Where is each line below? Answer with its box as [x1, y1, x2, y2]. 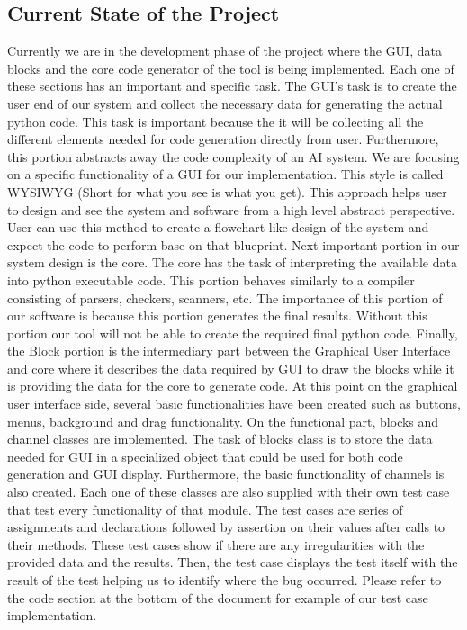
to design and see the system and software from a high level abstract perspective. [7, 200, 455, 219]
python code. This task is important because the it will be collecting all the [7, 112, 424, 130]
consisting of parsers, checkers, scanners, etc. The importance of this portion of [7, 288, 443, 307]
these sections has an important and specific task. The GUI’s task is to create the [7, 76, 457, 95]
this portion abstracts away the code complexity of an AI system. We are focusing [7, 147, 460, 166]
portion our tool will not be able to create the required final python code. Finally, [7, 323, 458, 342]
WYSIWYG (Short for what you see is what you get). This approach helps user [7, 182, 447, 201]
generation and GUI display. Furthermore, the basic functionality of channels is [7, 464, 445, 483]
